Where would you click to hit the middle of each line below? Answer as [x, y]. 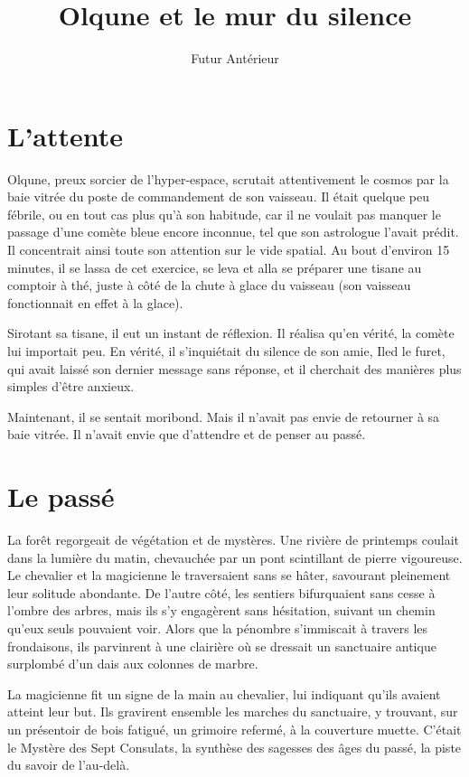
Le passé [61, 496]
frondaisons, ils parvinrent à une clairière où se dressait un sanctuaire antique [222, 646]
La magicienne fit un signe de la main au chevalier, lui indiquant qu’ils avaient [224, 693]
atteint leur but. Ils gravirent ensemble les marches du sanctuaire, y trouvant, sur [233, 711]
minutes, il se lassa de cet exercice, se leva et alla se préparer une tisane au [215, 267]
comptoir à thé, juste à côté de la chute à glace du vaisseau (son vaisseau [209, 285]
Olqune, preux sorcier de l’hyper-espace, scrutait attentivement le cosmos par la [228, 178]
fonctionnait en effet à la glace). [95, 302]
